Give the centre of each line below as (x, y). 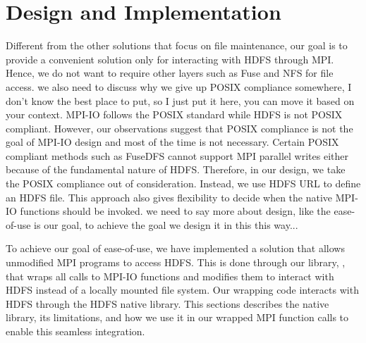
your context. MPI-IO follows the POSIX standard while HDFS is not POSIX (174, 114)
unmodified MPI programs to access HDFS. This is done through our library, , (176, 262)
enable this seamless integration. (75, 331)
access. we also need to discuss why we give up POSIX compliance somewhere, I (179, 86)
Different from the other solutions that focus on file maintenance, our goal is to (177, 45)
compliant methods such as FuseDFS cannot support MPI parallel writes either (177, 155)
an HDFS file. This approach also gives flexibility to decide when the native (169, 197)
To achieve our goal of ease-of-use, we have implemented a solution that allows (175, 248)
